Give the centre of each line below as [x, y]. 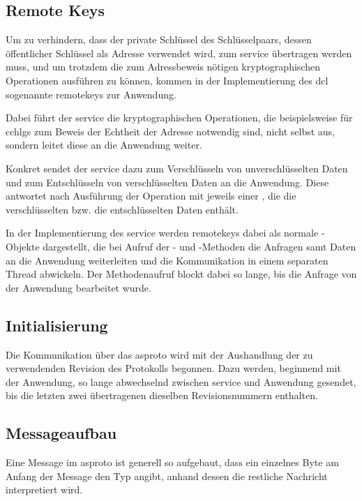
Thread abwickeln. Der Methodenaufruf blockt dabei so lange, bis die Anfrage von [181, 274]
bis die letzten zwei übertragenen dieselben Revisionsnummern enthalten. [162, 395]
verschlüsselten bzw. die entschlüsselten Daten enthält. [122, 209]
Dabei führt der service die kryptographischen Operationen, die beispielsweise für [179, 118]
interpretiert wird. [44, 489]
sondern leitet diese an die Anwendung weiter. [104, 145]
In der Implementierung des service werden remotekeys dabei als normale [162, 233]
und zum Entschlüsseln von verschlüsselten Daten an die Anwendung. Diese [167, 182]
